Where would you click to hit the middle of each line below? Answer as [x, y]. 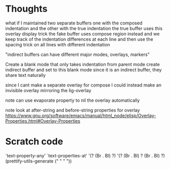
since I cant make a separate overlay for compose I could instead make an [83, 85]
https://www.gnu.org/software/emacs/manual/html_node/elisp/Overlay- [81, 116]
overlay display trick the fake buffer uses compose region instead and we [82, 34]
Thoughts [26, 9]
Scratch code [34, 142]
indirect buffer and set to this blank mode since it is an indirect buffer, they [83, 70]
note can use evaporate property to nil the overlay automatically [72, 100]
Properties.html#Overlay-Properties [43, 121]
